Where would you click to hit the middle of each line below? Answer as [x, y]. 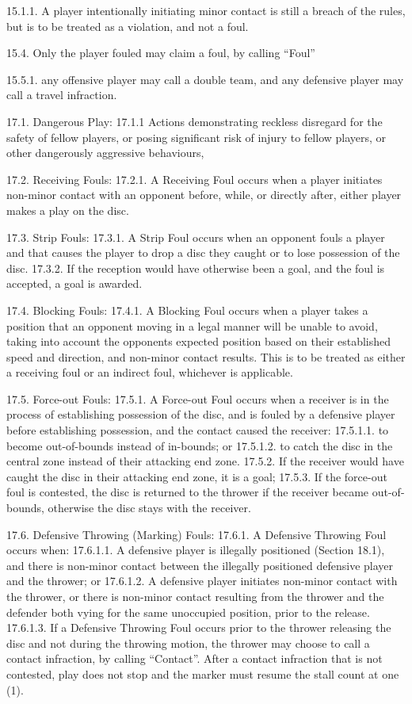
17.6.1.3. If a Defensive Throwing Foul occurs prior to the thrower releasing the [199, 627]
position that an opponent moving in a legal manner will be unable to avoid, [192, 325]
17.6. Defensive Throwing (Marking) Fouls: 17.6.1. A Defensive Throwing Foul [196, 534]
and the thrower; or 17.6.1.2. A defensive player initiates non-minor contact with [202, 581]
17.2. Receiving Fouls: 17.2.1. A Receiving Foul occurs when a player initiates [195, 179]
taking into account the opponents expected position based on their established [199, 341]
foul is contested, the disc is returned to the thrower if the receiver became [188, 492]
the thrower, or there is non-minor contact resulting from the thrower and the [195, 596]
